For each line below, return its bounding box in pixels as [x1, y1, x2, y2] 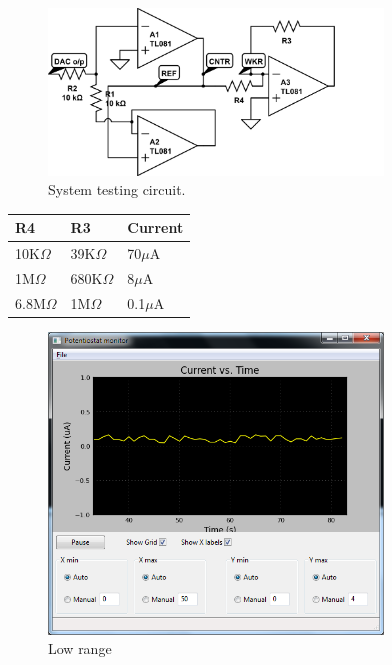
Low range [48, 638, 112, 659]
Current [127, 217, 184, 238]
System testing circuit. [48, 179, 186, 200]
